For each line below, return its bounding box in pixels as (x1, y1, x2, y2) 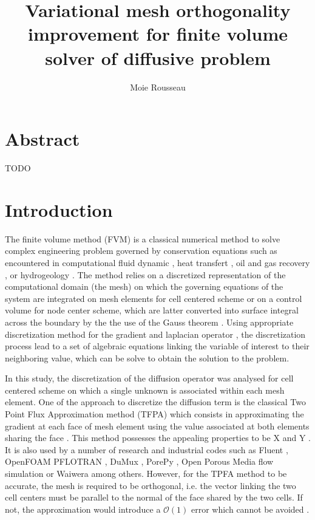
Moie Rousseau (130, 80, 186, 93)
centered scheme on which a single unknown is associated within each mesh (5, 383, 285, 396)
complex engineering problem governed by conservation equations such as (5, 244, 277, 257)
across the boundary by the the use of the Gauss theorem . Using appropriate (5, 315, 294, 328)
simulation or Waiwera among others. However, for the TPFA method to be (5, 467, 287, 480)
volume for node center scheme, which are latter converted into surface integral (5, 304, 299, 316)
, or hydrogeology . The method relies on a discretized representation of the (5, 268, 286, 281)
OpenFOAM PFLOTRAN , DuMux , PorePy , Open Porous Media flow (5, 455, 274, 468)
